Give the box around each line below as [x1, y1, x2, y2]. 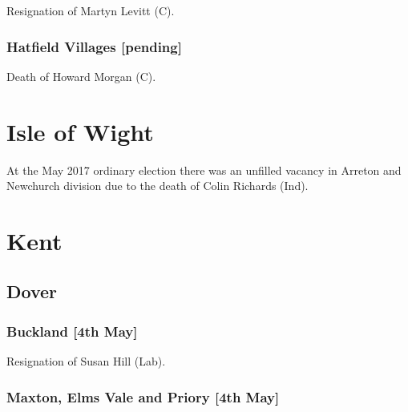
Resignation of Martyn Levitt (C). [6, 2, 175, 18]
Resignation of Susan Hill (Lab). [6, 353, 166, 370]
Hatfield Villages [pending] [6, 36, 182, 56]
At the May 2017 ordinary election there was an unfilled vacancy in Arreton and [6, 161, 402, 178]
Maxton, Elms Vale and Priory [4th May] [6, 386, 280, 406]
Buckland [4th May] [6, 321, 138, 341]
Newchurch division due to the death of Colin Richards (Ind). [6, 177, 309, 194]
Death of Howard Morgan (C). [6, 67, 156, 84]
